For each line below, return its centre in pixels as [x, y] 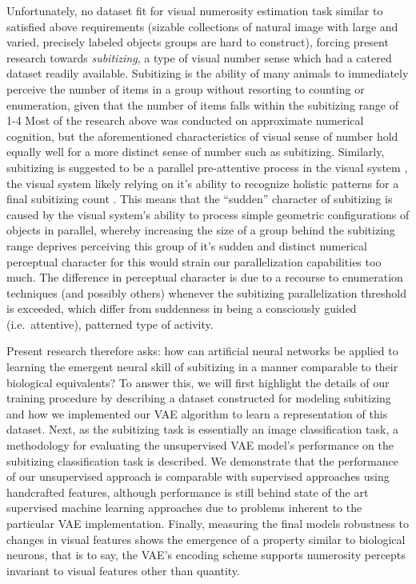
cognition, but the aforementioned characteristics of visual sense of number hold [202, 136]
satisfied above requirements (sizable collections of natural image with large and [202, 26]
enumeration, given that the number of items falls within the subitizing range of [202, 104]
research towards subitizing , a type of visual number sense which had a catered [199, 57]
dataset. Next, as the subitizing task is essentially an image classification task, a [202, 429]
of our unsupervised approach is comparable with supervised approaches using [198, 476]
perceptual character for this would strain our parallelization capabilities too [194, 261]
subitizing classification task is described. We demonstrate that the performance [202, 460]
